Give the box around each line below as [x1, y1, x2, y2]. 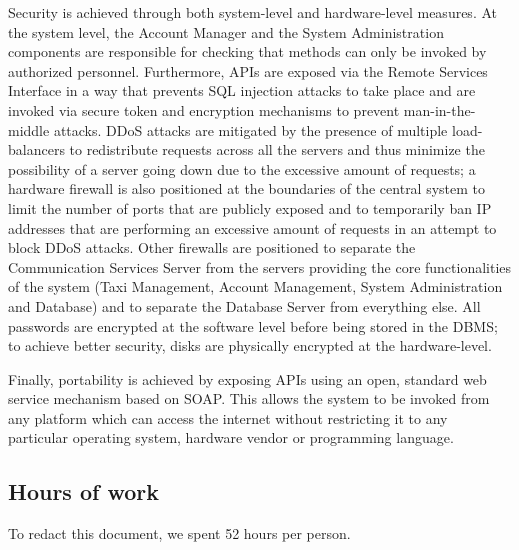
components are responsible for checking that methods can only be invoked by [8, 41, 487, 62]
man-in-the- [403, 99, 476, 120]
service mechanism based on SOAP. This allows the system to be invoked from [8, 388, 490, 409]
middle [8, 119, 50, 140]
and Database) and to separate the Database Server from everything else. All [8, 295, 481, 316]
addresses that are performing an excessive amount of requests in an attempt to [8, 217, 497, 238]
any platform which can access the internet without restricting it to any [8, 407, 448, 428]
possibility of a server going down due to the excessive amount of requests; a [8, 158, 476, 179]
